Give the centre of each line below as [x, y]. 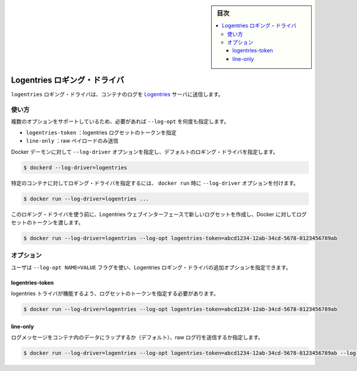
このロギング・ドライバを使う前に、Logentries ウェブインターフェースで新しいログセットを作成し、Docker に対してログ [159, 214]
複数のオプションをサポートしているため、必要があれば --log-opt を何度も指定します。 [120, 121]
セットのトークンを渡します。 [47, 222]
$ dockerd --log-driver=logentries [75, 167]
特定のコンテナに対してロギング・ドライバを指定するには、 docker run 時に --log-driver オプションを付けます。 [155, 183]
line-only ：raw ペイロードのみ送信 [72, 141]
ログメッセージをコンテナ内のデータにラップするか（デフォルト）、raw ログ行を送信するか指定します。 [137, 337]
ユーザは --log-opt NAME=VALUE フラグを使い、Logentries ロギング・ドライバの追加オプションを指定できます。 [151, 267]
